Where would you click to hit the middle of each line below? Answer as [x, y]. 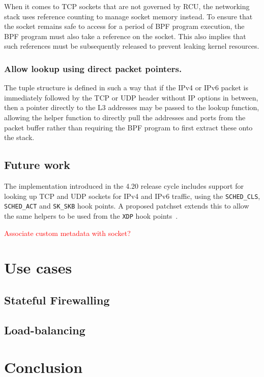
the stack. [19, 137]
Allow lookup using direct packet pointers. [93, 68]
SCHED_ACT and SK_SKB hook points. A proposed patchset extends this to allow [127, 206]
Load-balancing [45, 330]
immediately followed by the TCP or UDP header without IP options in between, [131, 97]
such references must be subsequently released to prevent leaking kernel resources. [132, 46]
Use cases [38, 268]
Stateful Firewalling [57, 300]
